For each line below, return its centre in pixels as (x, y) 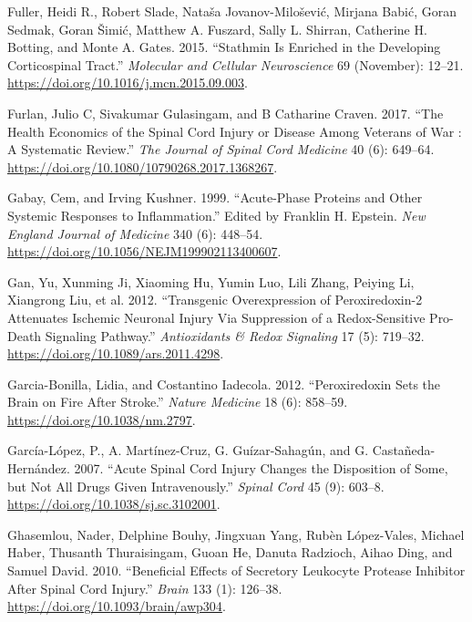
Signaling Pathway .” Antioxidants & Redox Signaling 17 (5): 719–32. (235, 335)
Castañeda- (404, 450)
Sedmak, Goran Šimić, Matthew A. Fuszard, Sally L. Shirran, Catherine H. (217, 29)
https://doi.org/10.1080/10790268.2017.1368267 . (143, 166)
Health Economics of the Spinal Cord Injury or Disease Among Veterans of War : (235, 131)
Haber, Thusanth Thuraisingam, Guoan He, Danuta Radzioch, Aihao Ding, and (230, 552)
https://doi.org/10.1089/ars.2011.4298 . (116, 353)
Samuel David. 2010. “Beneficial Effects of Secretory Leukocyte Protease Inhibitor (236, 570)
